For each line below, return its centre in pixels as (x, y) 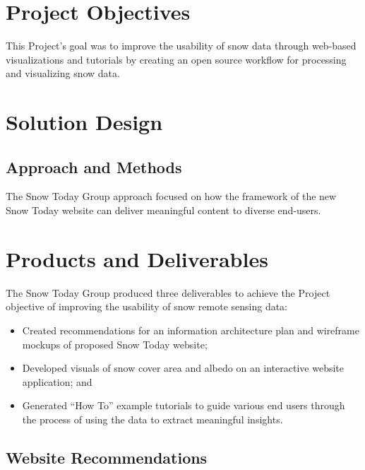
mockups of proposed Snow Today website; (115, 344)
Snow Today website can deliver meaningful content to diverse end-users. (163, 210)
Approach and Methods (94, 166)
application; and (57, 381)
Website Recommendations (107, 457)
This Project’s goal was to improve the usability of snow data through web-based (181, 46)
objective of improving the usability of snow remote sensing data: (146, 306)
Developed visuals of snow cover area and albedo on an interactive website (183, 368)
